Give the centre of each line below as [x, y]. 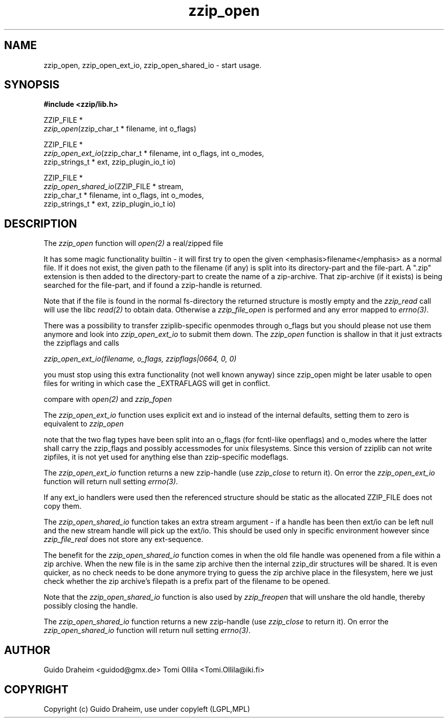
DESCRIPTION [41, 223]
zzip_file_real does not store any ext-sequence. [124, 539]
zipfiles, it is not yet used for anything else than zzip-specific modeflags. [166, 457]
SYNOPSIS [32, 85]
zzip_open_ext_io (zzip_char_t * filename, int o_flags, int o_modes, [154, 153]
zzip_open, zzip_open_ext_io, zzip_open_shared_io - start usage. [153, 65]
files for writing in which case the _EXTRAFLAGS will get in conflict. [157, 383]
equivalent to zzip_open [84, 424]
